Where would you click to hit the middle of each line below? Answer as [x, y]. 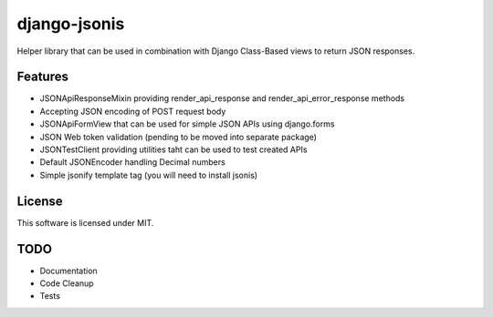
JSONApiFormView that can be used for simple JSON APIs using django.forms [187, 124]
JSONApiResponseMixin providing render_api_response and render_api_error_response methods [222, 98]
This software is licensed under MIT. [85, 222]
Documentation [68, 271]
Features [42, 77]
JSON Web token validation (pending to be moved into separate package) [178, 137]
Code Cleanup [67, 283]
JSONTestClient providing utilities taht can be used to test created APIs [173, 149]
